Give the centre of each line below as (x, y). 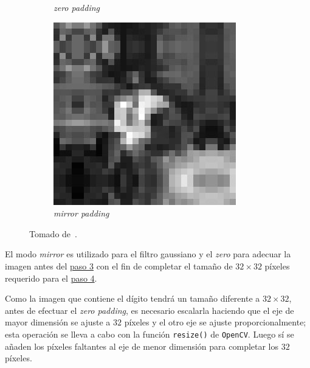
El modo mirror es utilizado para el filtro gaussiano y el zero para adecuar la (148, 254)
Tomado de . (53, 233)
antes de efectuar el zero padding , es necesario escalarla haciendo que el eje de (150, 310)
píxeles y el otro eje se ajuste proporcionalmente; (215, 322)
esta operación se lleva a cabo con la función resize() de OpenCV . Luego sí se (150, 334)
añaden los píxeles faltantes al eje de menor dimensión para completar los (142, 346)
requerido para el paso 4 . (51, 278)
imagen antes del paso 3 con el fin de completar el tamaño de (119, 266)
